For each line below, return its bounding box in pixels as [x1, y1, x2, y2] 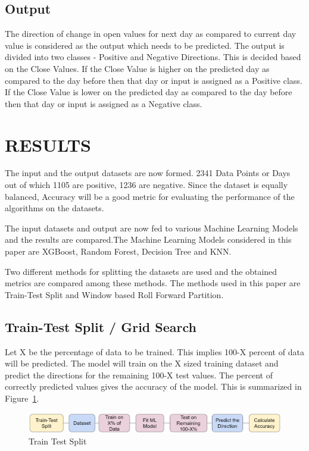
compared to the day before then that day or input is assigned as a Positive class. [5, 74, 302, 86]
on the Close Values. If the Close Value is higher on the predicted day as [5, 62, 270, 74]
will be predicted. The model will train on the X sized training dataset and [5, 357, 279, 369]
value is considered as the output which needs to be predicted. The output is [5, 39, 285, 51]
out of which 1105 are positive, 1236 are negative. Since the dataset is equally [5, 178, 288, 191]
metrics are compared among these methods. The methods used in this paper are [5, 277, 301, 289]
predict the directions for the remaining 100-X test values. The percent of [5, 368, 273, 381]
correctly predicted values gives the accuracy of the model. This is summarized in [5, 380, 302, 393]
